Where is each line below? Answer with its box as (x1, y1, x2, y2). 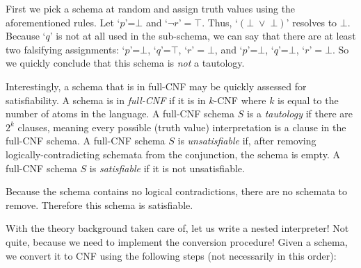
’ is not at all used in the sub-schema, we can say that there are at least (49, 28, 356, 43)
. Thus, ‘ (202, 15, 238, 29)
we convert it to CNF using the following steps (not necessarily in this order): (6, 248, 337, 262)
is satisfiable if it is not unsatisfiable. (89, 160, 245, 175)
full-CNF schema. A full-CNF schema (6, 133, 166, 148)
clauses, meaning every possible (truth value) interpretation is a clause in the (17, 119, 346, 134)
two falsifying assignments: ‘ (6, 42, 125, 56)
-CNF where (214, 92, 266, 107)
